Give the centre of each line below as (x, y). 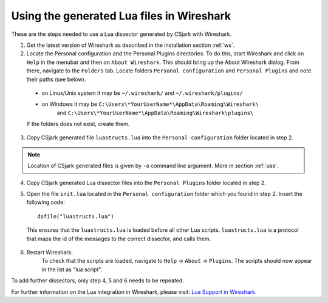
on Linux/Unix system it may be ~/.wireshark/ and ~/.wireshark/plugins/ (142, 93)
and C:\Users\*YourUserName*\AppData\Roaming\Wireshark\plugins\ (155, 113)
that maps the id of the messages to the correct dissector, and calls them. (119, 239)
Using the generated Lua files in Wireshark (121, 16)
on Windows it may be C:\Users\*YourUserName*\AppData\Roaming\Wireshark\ (150, 104)
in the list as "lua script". (72, 269)
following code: (46, 202)
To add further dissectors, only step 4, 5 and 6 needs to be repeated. (98, 280)
